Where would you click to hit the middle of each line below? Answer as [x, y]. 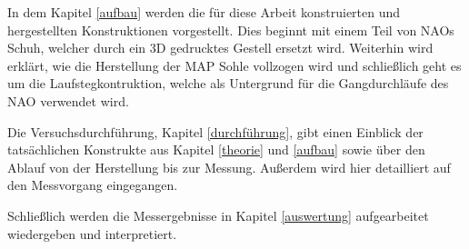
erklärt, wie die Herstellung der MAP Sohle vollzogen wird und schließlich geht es [234, 65]
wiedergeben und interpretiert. [92, 233]
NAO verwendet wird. [68, 100]
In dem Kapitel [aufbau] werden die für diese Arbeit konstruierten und [204, 12]
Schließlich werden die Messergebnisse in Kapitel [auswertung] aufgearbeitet [218, 215]
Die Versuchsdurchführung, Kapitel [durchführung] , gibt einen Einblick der [215, 131]
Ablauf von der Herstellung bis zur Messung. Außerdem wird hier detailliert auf [229, 167]
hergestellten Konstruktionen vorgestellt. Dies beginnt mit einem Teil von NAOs [231, 30]
